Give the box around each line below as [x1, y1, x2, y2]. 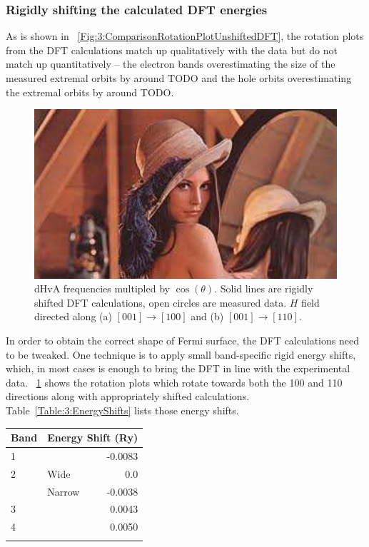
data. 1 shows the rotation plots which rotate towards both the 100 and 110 [6, 374, 343, 389]
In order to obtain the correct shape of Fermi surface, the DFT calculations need [6, 333, 359, 347]
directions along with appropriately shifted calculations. [6, 389, 250, 404]
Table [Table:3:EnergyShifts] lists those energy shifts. [6, 402, 239, 417]
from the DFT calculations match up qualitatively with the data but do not [6, 42, 338, 57]
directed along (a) [34, 309, 112, 324]
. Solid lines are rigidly [214, 281, 313, 296]
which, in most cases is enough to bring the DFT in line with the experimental [6, 361, 350, 376]
